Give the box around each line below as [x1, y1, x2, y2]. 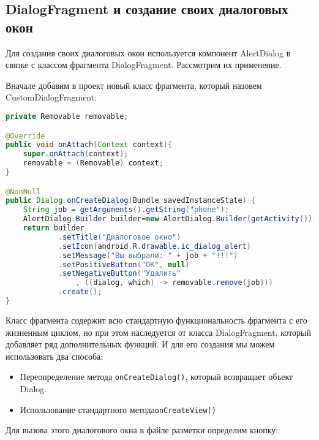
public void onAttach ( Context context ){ [6, 140, 173, 150]
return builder [23, 224, 84, 233]
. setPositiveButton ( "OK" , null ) [58, 260, 190, 269]
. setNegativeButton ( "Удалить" [58, 269, 181, 278]
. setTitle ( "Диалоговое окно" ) [58, 232, 181, 241]
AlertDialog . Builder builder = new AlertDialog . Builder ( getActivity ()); [23, 214, 317, 224]
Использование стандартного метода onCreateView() [20, 403, 216, 415]
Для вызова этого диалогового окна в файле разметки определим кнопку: [6, 423, 279, 436]
